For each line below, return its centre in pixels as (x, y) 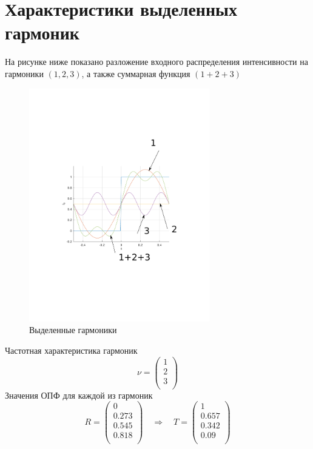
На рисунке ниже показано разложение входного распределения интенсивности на (156, 62)
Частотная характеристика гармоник (71, 350)
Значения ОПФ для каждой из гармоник (79, 395)
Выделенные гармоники (73, 330)
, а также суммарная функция (136, 73)
